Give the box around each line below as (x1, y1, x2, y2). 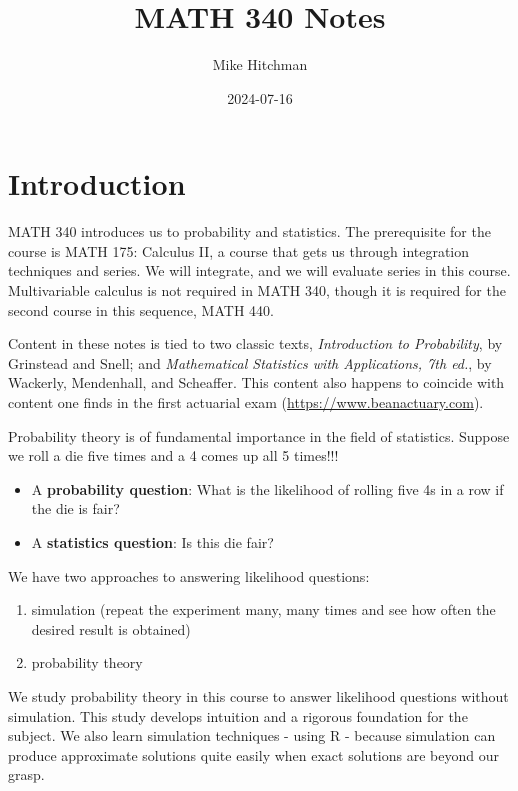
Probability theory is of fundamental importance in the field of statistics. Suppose (8, 425, 510, 446)
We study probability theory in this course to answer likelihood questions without (8, 685, 509, 706)
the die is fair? (31, 498, 120, 519)
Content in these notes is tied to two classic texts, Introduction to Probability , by (8, 333, 503, 354)
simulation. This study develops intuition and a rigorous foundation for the (8, 705, 468, 726)
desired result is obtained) (31, 618, 191, 639)
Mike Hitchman (212, 54, 308, 75)
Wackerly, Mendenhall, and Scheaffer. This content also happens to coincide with (8, 372, 505, 393)
